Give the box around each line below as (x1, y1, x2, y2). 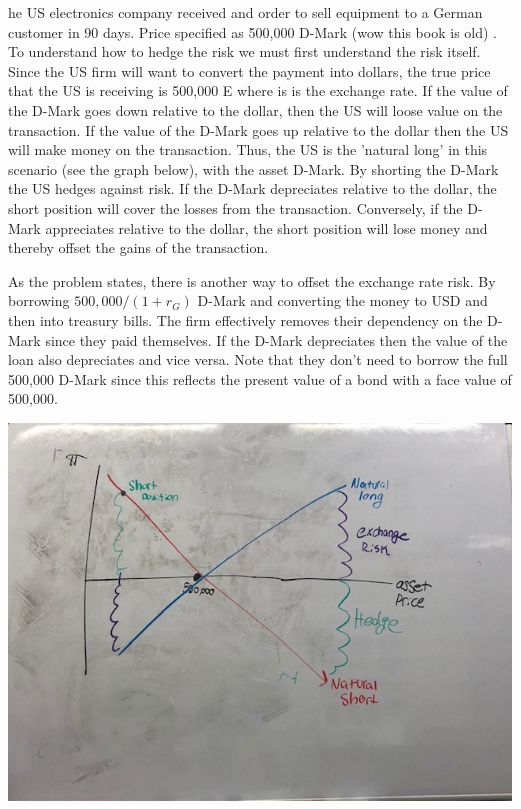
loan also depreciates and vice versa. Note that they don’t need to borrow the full (8, 349, 508, 370)
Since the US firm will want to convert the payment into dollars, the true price (8, 60, 491, 81)
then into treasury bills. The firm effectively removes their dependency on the (8, 309, 483, 330)
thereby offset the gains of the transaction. (8, 237, 269, 258)
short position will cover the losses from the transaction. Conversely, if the (8, 197, 463, 218)
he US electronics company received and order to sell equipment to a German (8, 2, 483, 22)
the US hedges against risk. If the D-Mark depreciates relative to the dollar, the (8, 178, 497, 199)
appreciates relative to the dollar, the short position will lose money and (45, 217, 488, 238)
